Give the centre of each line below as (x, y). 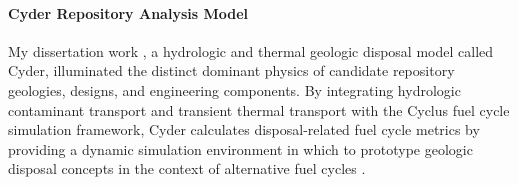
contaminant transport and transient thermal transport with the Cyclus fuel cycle (259, 109)
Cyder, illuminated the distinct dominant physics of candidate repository (231, 70)
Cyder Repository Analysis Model (128, 12)
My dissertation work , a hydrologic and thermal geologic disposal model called (251, 50)
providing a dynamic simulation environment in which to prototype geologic (240, 148)
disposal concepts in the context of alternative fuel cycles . (187, 168)
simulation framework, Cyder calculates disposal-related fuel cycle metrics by (244, 129)
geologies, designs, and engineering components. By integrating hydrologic (234, 89)
